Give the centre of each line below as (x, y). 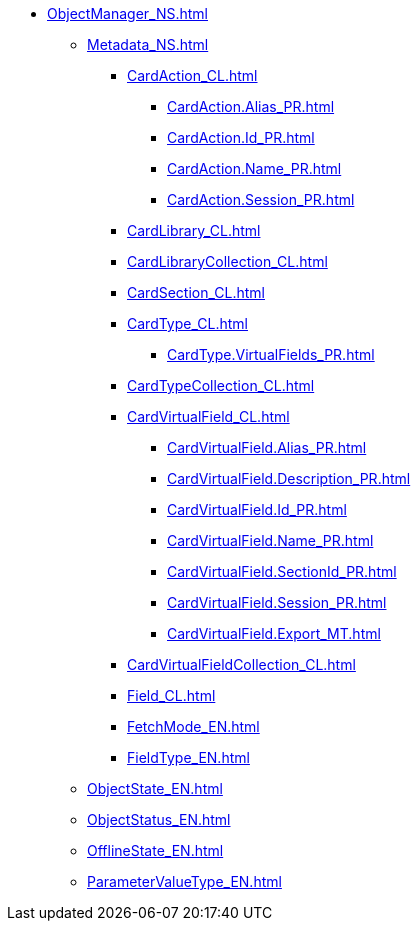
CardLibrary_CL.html (194, 230)
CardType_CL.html (187, 323)
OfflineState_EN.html (155, 850)
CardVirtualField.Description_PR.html (289, 478)
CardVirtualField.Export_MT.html (274, 633)
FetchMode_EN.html (193, 726)
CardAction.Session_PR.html (261, 199)
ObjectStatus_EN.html (159, 819)
